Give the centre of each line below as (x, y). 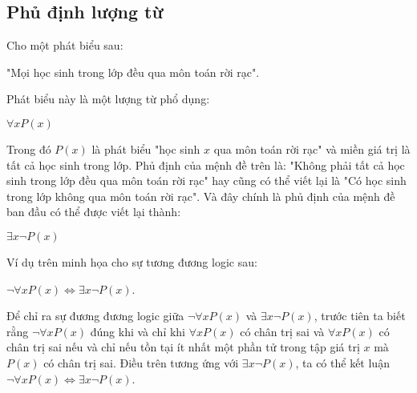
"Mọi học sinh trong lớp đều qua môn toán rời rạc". (133, 72)
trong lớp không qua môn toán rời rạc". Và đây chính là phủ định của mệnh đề (201, 196)
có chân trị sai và (282, 331)
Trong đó (29, 148)
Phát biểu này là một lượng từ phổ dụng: (108, 99)
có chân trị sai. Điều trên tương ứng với (141, 362)
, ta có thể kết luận (342, 362)
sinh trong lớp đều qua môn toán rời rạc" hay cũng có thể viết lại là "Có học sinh (206, 180)
